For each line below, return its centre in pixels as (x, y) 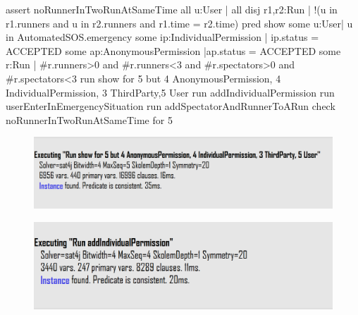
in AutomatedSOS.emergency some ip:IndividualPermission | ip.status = (162, 37)
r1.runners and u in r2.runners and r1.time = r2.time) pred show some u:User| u (179, 23)
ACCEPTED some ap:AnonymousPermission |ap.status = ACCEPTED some (173, 50)
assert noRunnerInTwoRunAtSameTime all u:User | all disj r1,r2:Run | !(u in (172, 9)
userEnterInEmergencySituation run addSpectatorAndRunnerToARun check (171, 106)
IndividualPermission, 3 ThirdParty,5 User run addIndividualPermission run (170, 92)
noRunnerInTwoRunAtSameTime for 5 (89, 119)
